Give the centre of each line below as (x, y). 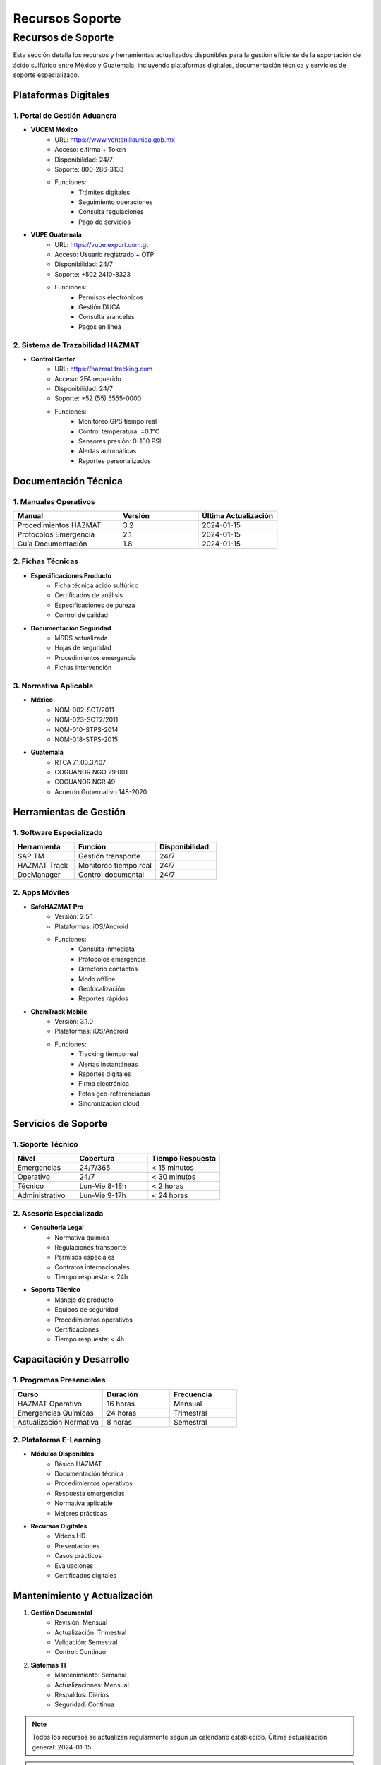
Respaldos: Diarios (82, 1695)
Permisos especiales (85, 1257)
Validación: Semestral (86, 1642)
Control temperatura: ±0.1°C (119, 431)
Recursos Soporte (67, 18)
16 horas (121, 1404)
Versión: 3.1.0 (74, 1022)
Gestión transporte (109, 856)
